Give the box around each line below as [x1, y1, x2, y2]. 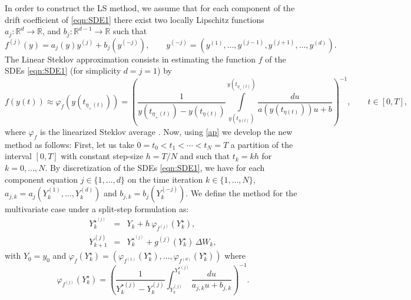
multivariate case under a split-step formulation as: [5, 203, 189, 215]
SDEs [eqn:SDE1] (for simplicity [5, 64, 121, 77]
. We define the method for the [185, 187, 297, 199]
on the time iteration [127, 173, 203, 185]
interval [5, 150, 32, 162]
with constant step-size [61, 150, 144, 162]
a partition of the [230, 138, 293, 150]
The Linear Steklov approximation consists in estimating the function [5, 52, 256, 65]
